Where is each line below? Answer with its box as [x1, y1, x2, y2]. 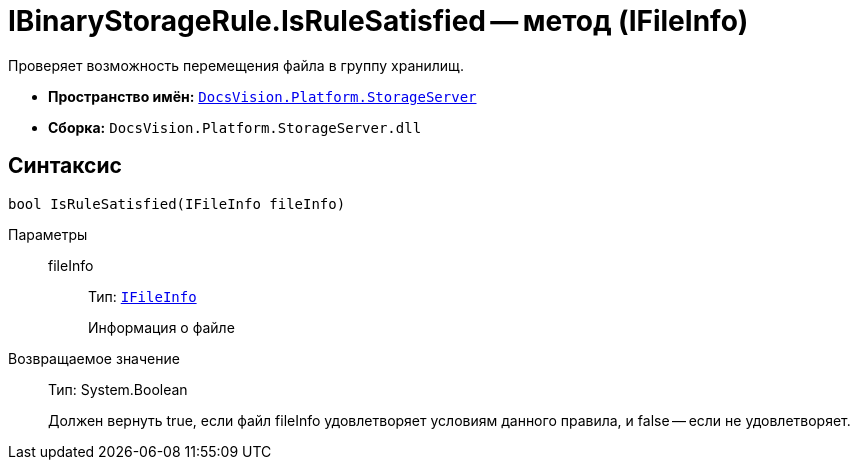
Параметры [8, 225, 88, 243]
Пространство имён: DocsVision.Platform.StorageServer [48, 87, 477, 105]
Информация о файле [88, 318, 235, 336]
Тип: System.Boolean [48, 380, 188, 398]
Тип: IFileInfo [88, 287, 197, 305]
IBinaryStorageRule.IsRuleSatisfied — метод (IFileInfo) [8, 4, 749, 38]
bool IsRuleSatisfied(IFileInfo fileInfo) [8, 195, 346, 212]
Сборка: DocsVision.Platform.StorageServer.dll [48, 118, 422, 136]
